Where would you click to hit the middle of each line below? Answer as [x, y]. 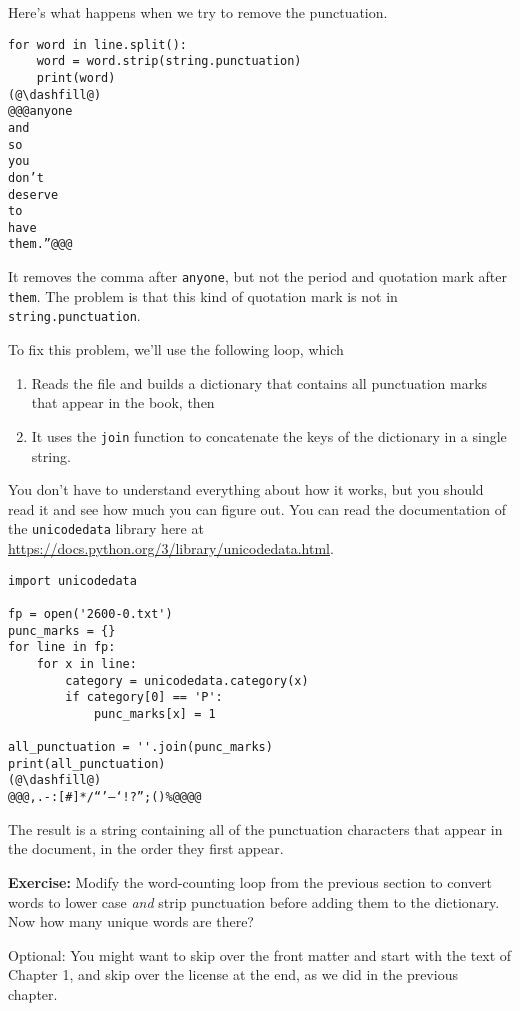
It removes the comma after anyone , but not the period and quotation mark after [258, 276]
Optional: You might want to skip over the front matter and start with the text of [260, 954]
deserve [33, 194]
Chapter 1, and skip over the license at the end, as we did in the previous [233, 974]
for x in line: [86, 663]
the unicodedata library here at [106, 528]
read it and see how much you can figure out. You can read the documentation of [257, 508]
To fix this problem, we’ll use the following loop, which [176, 349]
